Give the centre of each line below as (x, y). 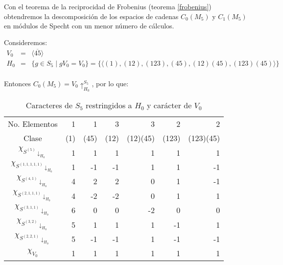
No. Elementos (33, 124)
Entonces (18, 83)
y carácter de (169, 105)
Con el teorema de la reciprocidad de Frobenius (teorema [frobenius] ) (108, 6)
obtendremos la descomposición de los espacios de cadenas (91, 16)
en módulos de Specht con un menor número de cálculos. (89, 26)
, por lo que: (110, 83)
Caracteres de (49, 105)
